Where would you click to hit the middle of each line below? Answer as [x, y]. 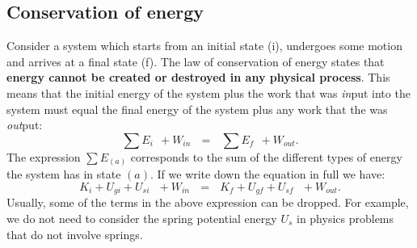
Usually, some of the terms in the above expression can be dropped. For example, [208, 202]
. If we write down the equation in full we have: [267, 174]
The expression [44, 156]
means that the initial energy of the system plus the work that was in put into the [208, 92]
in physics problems [345, 218]
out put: [25, 125]
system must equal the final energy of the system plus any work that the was [197, 109]
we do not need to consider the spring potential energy [142, 218]
